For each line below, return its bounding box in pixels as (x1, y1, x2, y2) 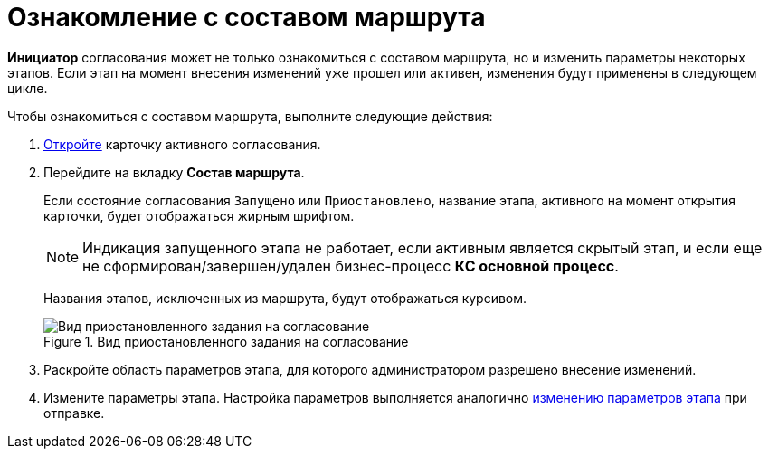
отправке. (43, 404, 105, 421)
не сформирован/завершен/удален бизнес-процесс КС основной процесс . (82, 256, 619, 275)
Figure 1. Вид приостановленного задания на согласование (43, 333, 409, 349)
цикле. (7, 80, 48, 96)
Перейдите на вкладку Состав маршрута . (43, 164, 305, 180)
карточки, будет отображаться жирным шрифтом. (43, 207, 355, 223)
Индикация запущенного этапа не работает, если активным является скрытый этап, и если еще (82, 238, 763, 257)
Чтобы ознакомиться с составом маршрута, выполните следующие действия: (7, 108, 493, 124)
